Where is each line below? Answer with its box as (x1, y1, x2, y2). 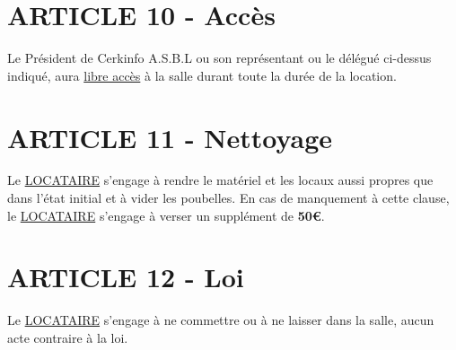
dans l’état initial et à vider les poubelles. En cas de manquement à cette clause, (7, 188, 450, 207)
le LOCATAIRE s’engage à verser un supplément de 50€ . (7, 206, 325, 224)
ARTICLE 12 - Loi (7, 258, 244, 295)
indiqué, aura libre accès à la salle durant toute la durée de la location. (7, 66, 397, 84)
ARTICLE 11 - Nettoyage (7, 118, 333, 155)
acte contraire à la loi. (7, 328, 128, 346)
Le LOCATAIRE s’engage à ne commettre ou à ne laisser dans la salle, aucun (7, 311, 434, 329)
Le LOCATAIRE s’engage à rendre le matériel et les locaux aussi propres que (7, 171, 434, 189)
